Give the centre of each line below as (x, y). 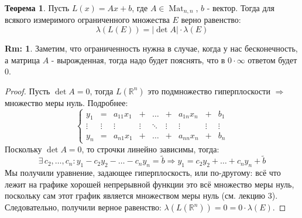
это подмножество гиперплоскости (209, 91)
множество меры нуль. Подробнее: (66, 102)
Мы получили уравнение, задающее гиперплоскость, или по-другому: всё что (143, 173)
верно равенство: (211, 20)
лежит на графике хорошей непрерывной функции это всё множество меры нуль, (150, 184)
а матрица (22, 59)
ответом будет (272, 59)
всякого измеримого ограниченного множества (87, 20)
